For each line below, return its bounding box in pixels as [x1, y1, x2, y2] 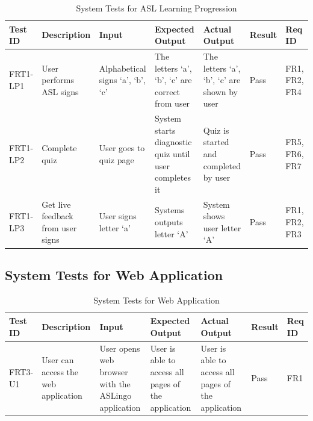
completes [155, 171, 191, 184]
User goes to [99, 142, 145, 154]
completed [203, 159, 241, 172]
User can [42, 354, 74, 366]
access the [42, 365, 79, 378]
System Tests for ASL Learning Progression [76, 2, 237, 14]
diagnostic [155, 136, 192, 148]
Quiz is [203, 123, 229, 136]
